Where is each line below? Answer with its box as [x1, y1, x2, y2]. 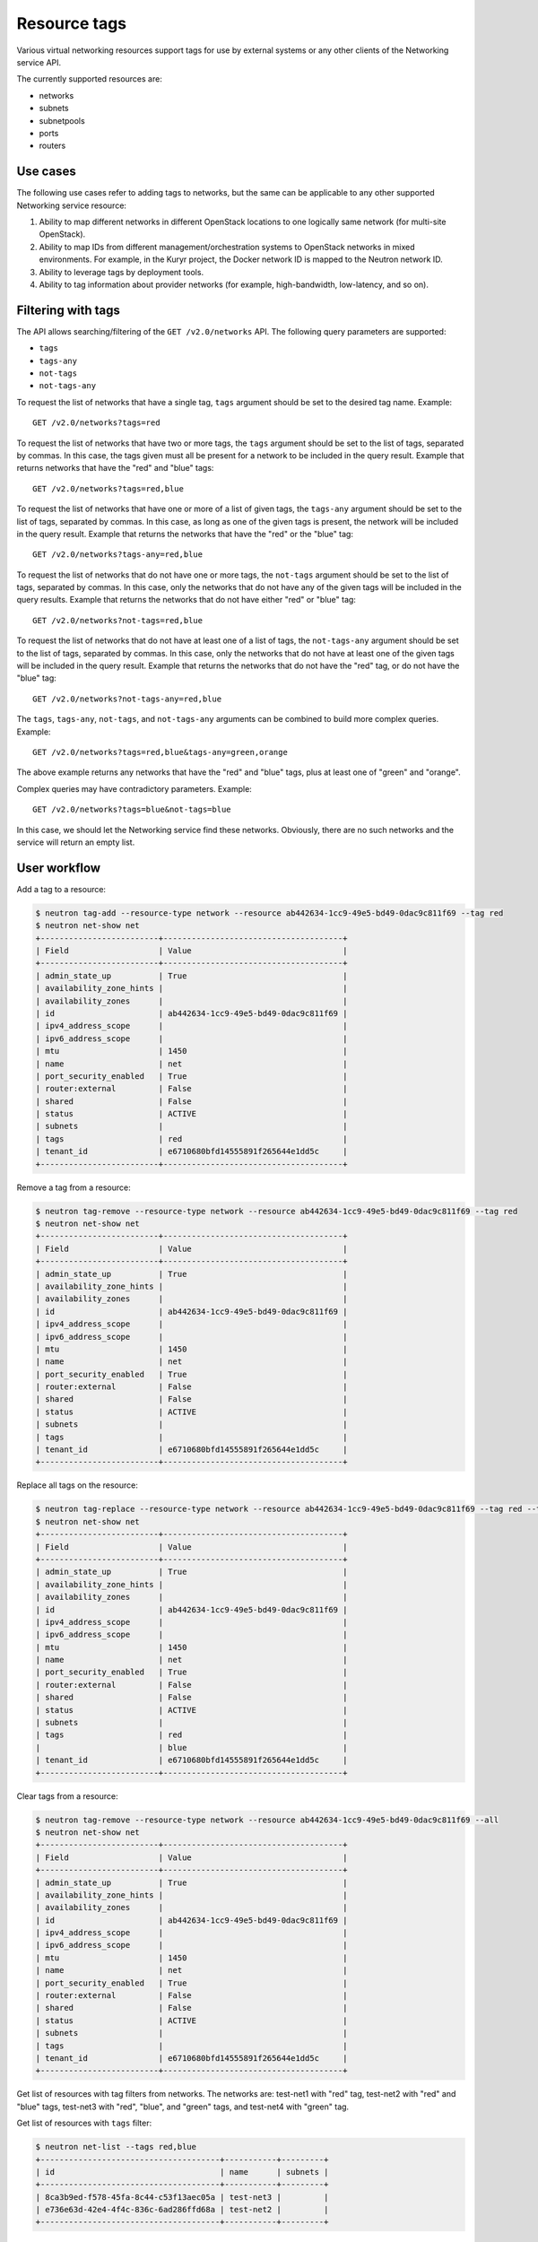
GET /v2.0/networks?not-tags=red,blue [32, 615, 204, 625]
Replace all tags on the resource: [16, 1480, 138, 1490]
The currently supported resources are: [16, 74, 163, 84]
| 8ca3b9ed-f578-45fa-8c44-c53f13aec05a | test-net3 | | [35, 2192, 329, 2202]
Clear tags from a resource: [16, 1790, 118, 1802]
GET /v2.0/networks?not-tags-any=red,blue [32, 693, 222, 704]
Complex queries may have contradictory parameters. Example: [16, 783, 253, 794]
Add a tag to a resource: [16, 883, 107, 894]
